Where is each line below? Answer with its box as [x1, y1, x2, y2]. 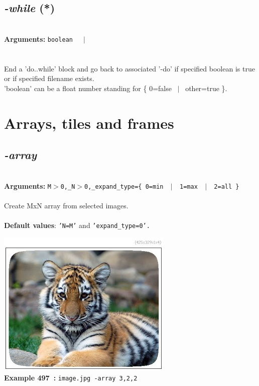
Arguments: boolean [4, 33, 73, 44]
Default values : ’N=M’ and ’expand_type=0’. [4, 220, 150, 230]
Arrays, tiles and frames [4, 112, 174, 133]
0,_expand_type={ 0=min [84, 183, 164, 190]
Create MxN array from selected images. [4, 200, 128, 210]
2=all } [214, 183, 239, 190]
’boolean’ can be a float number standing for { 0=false [4, 83, 172, 93]
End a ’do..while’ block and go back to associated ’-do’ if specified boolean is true [4, 63, 255, 73]
